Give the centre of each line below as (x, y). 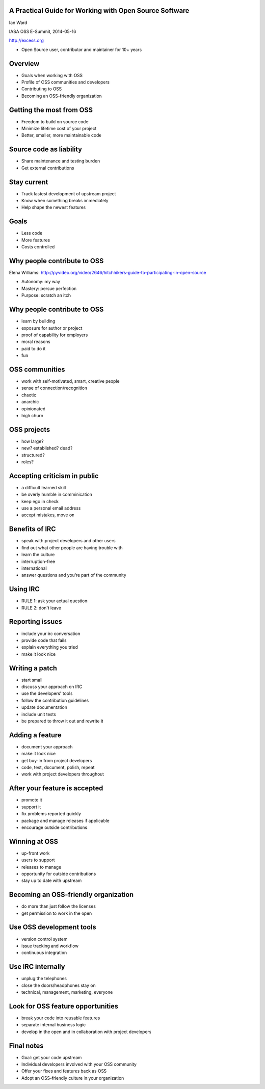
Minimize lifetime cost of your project (59, 129)
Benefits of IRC (32, 529)
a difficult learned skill (44, 487)
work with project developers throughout (63, 774)
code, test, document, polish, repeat (58, 768)
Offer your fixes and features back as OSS (64, 1071)
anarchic (30, 402)
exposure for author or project (52, 328)
